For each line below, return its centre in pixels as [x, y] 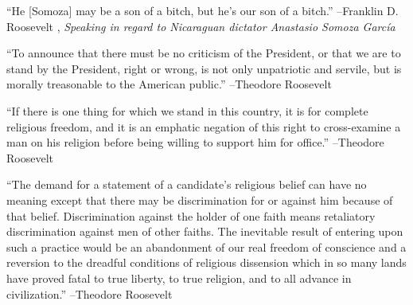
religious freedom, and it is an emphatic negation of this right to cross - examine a [204, 126]
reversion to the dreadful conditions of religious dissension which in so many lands [206, 262]
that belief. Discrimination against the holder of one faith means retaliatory [191, 215]
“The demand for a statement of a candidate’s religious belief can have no [187, 184]
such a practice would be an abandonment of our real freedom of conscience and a [206, 246]
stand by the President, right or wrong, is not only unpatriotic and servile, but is [204, 68]
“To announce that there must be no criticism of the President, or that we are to [204, 53]
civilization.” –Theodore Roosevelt [90, 293]
